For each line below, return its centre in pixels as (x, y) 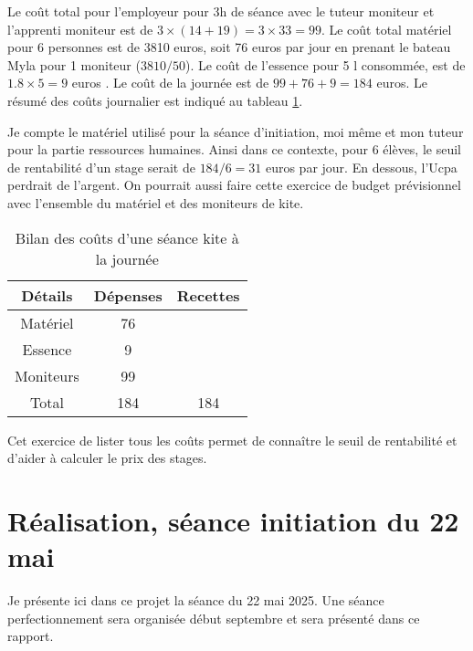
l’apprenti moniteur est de (80, 29)
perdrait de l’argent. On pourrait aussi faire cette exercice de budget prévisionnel (234, 185)
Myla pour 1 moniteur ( (74, 64)
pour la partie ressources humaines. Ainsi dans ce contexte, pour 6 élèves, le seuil (234, 149)
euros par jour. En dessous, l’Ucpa (361, 167)
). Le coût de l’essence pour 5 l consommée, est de (325, 64)
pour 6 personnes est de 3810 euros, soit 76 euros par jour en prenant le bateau (229, 47)
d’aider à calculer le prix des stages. (107, 458)
